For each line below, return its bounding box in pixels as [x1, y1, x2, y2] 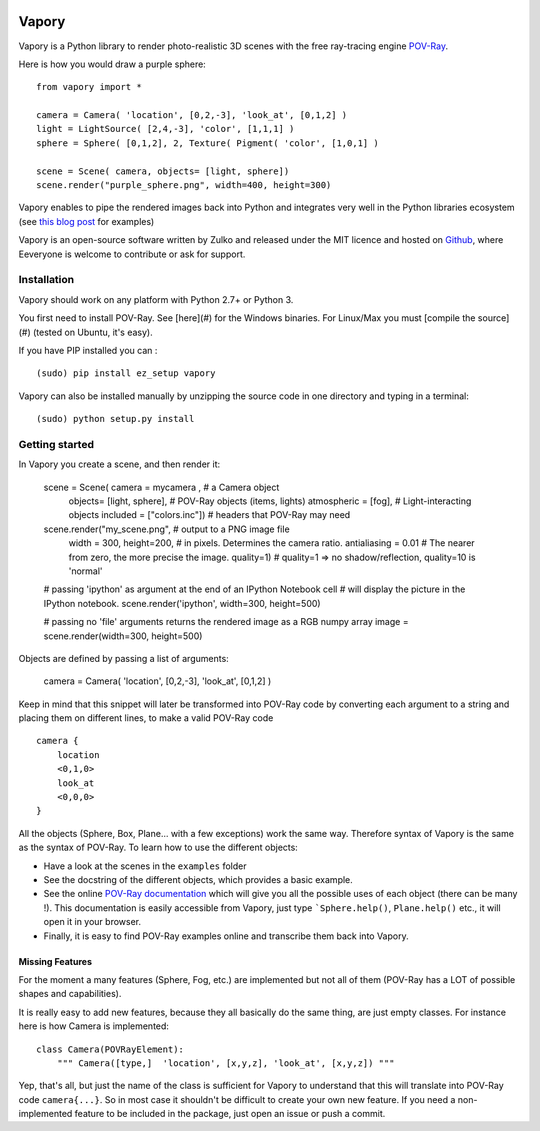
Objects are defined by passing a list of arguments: [18, 652, 229, 664]
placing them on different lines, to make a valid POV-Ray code [18, 712, 274, 724]
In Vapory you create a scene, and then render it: [18, 458, 221, 470]
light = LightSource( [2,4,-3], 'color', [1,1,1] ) [36, 123, 295, 135]
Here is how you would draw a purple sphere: [18, 58, 207, 70]
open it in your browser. [43, 916, 142, 928]
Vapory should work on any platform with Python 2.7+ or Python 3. [18, 293, 294, 305]
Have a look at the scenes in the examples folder [43, 860, 247, 872]
